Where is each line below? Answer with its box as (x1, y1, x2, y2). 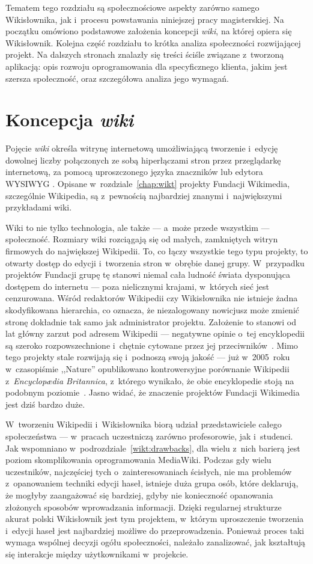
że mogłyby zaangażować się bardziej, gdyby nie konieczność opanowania (5, 488, 273, 501)
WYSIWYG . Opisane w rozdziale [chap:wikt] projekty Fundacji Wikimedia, (5, 177, 290, 190)
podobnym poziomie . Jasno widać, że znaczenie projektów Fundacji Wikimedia (5, 386, 300, 399)
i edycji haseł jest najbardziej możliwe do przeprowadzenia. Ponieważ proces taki (5, 524, 305, 536)
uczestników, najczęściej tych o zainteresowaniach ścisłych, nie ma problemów (5, 465, 292, 477)
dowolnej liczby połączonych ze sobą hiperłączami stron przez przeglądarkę (5, 153, 281, 166)
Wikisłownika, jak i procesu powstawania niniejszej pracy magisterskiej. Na (5, 13, 284, 25)
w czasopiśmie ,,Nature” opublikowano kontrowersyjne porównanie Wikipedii (5, 362, 290, 375)
